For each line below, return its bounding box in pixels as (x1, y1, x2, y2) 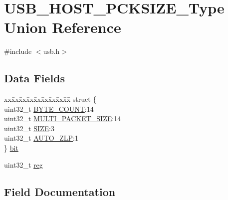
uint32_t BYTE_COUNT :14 (4, 103, 94, 114)
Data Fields (4, 70, 65, 86)
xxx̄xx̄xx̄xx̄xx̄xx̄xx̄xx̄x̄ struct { (4, 94, 97, 104)
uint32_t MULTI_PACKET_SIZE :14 (4, 113, 121, 124)
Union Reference (4, 17, 121, 37)
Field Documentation (4, 184, 116, 199)
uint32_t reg (4, 159, 43, 170)
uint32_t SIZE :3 (4, 123, 54, 133)
